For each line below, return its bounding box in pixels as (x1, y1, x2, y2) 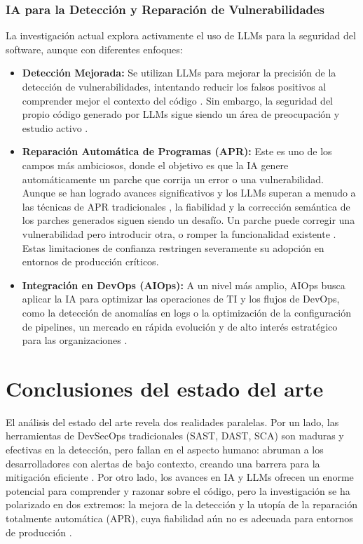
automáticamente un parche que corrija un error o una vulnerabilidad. (22, 171, 324, 186)
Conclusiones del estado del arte (6, 373, 324, 402)
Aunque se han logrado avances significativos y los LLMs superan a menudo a (22, 185, 356, 200)
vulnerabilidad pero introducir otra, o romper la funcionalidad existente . (22, 226, 336, 241)
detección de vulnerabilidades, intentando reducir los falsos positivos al (22, 79, 327, 93)
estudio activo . (22, 120, 88, 135)
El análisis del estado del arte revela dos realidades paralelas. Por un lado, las (6, 414, 339, 429)
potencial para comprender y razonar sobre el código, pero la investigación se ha (6, 483, 350, 498)
